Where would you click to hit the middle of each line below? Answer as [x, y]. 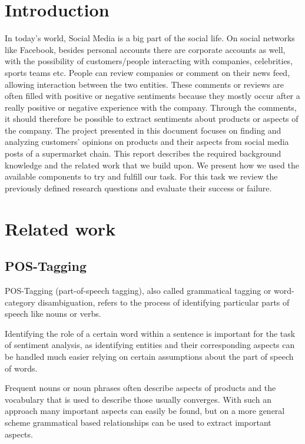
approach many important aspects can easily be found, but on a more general [145, 411]
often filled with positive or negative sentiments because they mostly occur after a [152, 96]
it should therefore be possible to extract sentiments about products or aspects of [152, 119]
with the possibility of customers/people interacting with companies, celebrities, [149, 61]
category [20, 302]
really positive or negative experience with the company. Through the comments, [151, 107]
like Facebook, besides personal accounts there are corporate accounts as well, [145, 49]
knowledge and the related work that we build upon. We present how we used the [152, 165]
